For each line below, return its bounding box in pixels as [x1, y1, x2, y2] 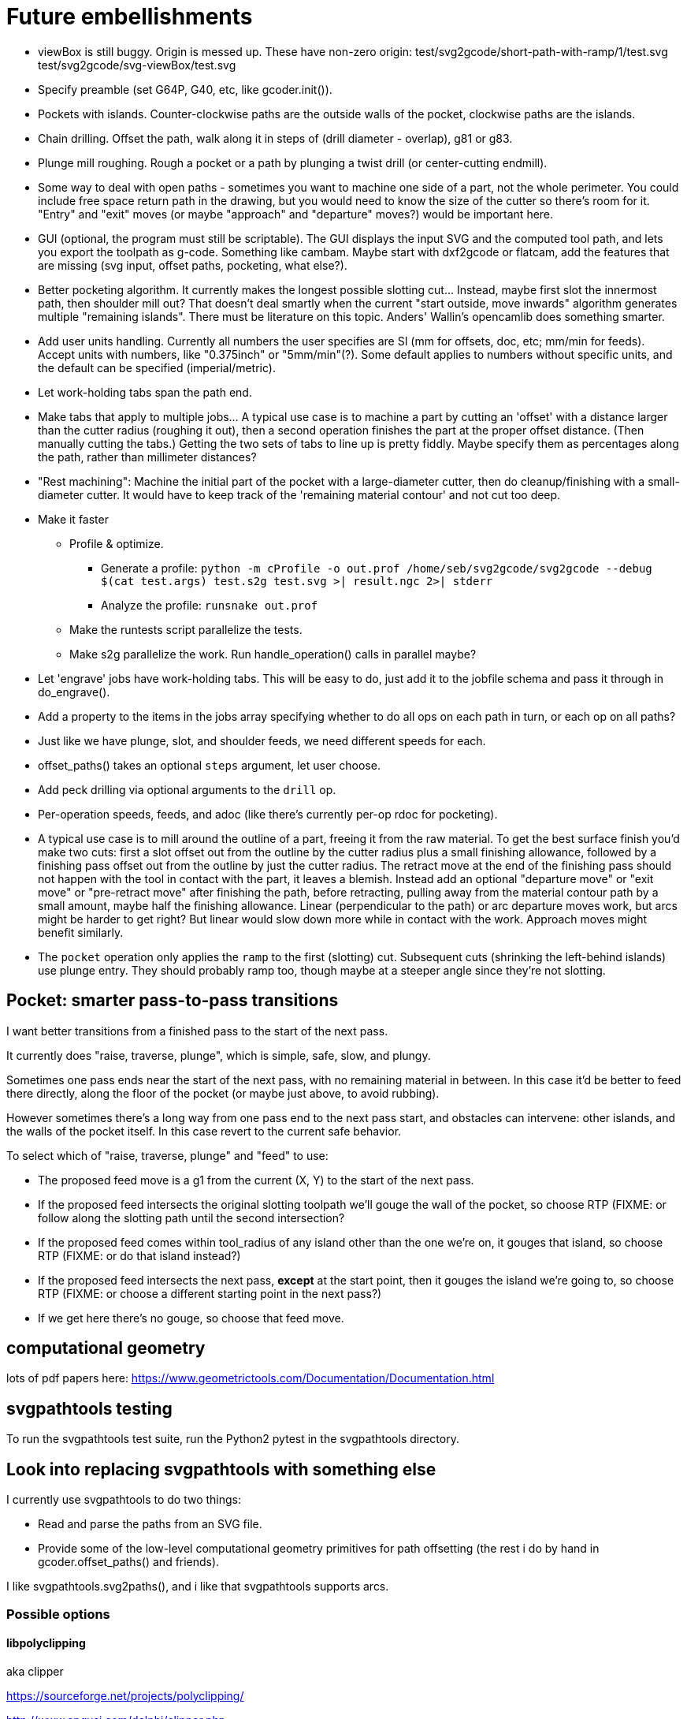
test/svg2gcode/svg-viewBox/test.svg [38, 58, 236, 72]
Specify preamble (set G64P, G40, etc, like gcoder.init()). [38, 82, 332, 96]
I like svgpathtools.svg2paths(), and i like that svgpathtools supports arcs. [6, 1579, 389, 1594]
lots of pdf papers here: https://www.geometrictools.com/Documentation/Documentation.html [6, 1371, 495, 1385]
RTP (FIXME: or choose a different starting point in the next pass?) [38, 1286, 382, 1300]
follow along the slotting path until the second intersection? [38, 1210, 345, 1225]
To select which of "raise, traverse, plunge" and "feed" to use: [6, 1148, 329, 1162]
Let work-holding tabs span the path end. [38, 385, 252, 399]
